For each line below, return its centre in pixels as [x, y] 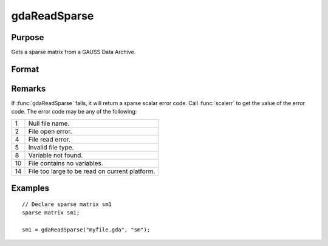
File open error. [50, 131]
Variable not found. [56, 155]
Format [25, 69]
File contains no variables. [66, 163]
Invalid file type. [51, 147]
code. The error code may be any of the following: [74, 112]
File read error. [50, 139]
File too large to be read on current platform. [92, 171]
